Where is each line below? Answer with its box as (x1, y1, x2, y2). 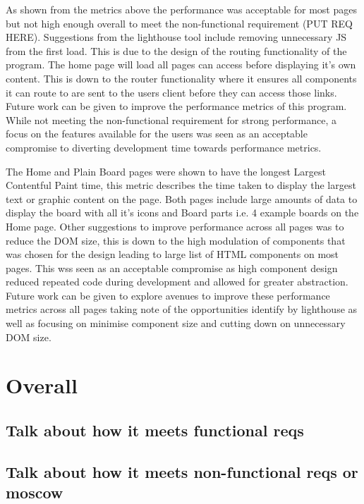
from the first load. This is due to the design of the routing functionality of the (6, 43, 347, 58)
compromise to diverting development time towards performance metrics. (6, 140, 322, 154)
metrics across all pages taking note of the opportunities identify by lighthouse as (6, 302, 358, 316)
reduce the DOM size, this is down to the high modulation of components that (6, 233, 346, 247)
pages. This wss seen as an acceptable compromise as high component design (6, 260, 338, 275)
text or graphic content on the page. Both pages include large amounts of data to (6, 191, 358, 206)
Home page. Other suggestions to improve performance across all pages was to (6, 219, 344, 233)
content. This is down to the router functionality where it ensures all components (6, 70, 357, 85)
